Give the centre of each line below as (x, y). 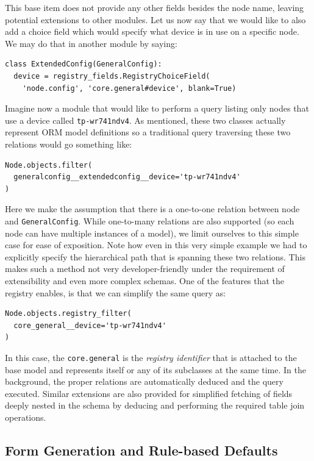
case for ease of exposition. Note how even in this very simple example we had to (156, 245)
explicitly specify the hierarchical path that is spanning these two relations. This (155, 256)
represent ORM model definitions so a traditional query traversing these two (148, 132)
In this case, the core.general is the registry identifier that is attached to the (151, 357)
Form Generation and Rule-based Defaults (141, 450)
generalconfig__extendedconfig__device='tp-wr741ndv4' (127, 177)
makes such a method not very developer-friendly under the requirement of (145, 269)
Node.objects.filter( (49, 165)
